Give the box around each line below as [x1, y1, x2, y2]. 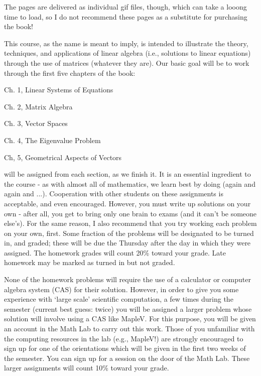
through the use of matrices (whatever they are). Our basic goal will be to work [4, 57, 249, 68]
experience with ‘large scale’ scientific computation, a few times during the [4, 294, 233, 304]
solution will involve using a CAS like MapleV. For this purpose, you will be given [4, 313, 256, 324]
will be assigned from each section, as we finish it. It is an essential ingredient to [4, 169, 251, 179]
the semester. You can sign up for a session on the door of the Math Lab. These [4, 352, 250, 363]
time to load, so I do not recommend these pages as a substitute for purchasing [4, 11, 247, 22]
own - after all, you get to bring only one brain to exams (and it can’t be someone [4, 208, 257, 218]
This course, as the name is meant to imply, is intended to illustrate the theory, [4, 38, 248, 48]
